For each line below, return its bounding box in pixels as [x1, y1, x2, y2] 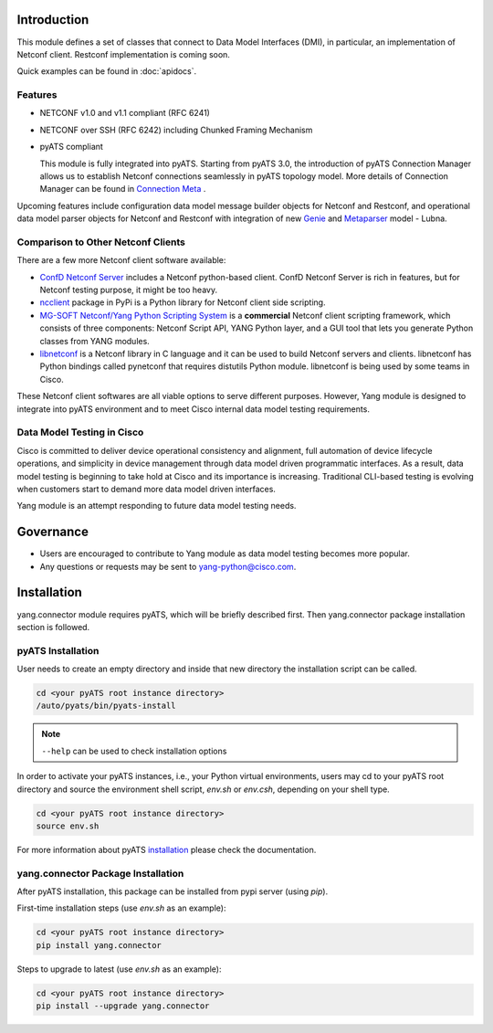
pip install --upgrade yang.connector [36, 1001, 210, 1011]
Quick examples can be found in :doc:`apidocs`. [16, 66, 197, 77]
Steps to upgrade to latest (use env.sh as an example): [16, 964, 222, 975]
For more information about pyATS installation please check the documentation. [16, 844, 317, 855]
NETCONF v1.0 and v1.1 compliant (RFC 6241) [39, 108, 210, 119]
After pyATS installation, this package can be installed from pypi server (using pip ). [16, 886, 329, 897]
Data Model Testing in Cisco [16, 426, 144, 438]
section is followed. [16, 621, 90, 632]
